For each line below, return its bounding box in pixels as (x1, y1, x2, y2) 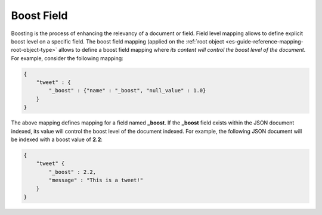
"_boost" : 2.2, (48, 169, 97, 175)
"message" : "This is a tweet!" (48, 177, 143, 184)
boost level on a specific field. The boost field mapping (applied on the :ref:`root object (11, 38, 225, 45)
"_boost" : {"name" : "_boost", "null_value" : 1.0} (48, 87, 206, 94)
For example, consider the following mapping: (11, 54, 123, 62)
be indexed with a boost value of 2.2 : (11, 136, 103, 143)
